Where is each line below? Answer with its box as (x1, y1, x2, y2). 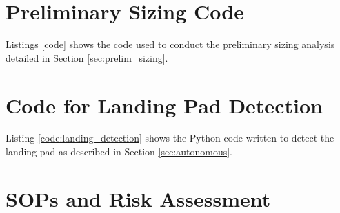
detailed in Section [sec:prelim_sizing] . (6, 50, 168, 65)
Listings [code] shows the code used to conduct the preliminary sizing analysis (6, 37, 335, 52)
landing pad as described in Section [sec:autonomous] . (6, 144, 233, 159)
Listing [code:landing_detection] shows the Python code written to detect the (6, 131, 334, 145)
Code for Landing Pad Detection (6, 91, 323, 119)
